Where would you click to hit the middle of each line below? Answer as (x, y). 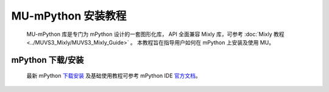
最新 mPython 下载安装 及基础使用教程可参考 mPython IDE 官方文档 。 (114, 76)
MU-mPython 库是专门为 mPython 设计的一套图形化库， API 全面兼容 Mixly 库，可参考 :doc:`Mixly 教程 (155, 34)
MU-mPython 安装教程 (69, 16)
